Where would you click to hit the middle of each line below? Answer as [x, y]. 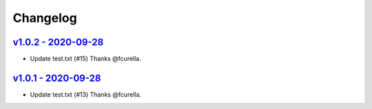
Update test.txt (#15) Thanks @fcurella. [85, 59]
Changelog [45, 18]
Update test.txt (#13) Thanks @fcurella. [85, 94]
